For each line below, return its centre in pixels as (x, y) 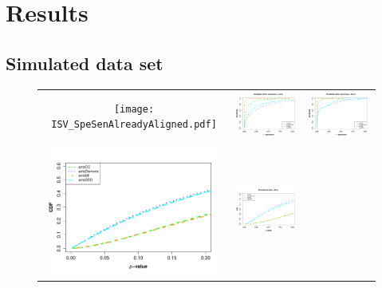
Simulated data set (85, 63)
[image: (134, 109)
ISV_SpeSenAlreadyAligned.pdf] (134, 125)
